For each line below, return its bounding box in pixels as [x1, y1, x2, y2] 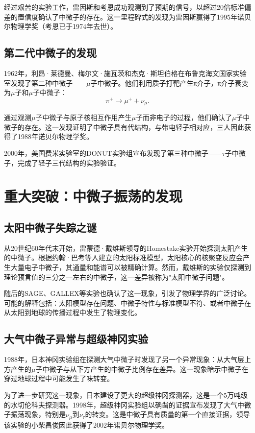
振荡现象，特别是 [10, 409, 66, 419]
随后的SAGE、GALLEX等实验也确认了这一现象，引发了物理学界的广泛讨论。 [4, 288, 251, 298]
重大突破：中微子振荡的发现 [4, 186, 183, 206]
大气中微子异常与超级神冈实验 [4, 331, 148, 346]
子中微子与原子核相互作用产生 [35, 112, 132, 122]
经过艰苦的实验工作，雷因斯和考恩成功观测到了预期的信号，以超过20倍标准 [4, 2, 244, 12]
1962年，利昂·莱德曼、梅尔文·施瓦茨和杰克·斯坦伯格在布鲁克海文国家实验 [4, 68, 247, 78]
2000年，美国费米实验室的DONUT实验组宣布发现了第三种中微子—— [4, 148, 222, 158]
